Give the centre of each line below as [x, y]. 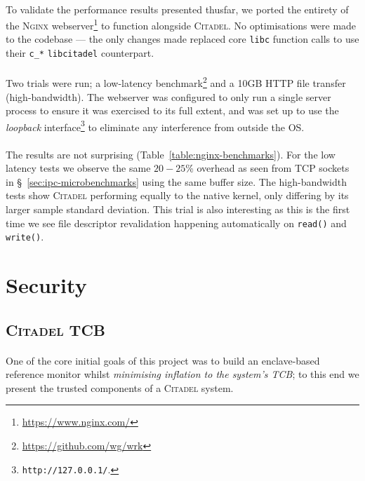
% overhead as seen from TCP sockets [267, 168]
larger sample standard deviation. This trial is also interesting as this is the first [178, 209]
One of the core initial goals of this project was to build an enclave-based [163, 360]
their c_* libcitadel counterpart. [80, 53]
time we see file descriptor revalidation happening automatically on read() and [176, 223]
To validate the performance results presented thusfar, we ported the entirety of [177, 9]
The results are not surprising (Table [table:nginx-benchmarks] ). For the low [171, 154]
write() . [25, 237]
